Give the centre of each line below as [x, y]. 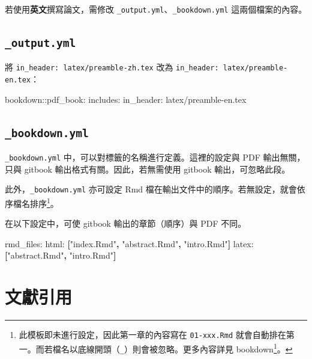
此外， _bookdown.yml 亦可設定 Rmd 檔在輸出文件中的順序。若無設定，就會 [151, 189]
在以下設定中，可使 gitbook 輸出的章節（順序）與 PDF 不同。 [126, 223]
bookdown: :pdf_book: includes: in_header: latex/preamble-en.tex [126, 99]
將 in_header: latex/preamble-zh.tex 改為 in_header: [112, 67]
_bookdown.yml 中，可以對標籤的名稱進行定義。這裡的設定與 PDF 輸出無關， [155, 157]
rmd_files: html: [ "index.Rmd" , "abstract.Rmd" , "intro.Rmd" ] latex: [129, 243]
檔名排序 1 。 [36, 202]
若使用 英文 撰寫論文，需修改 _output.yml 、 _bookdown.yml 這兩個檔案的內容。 [156, 9]
